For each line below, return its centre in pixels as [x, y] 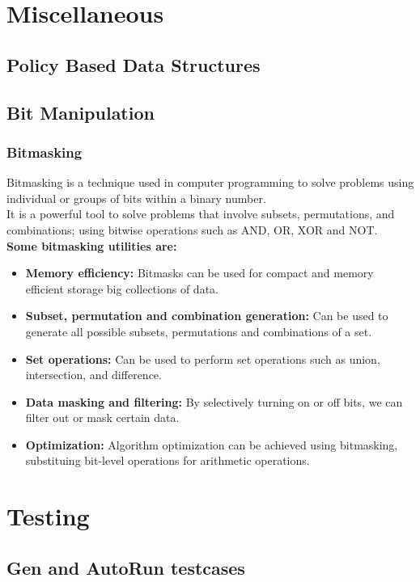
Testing [48, 516]
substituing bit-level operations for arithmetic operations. [168, 460]
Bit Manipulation [81, 112]
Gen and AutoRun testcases [126, 567]
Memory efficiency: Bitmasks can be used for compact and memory [199, 273]
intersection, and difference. [93, 375]
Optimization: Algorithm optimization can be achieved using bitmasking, [212, 444]
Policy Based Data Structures [134, 64]
